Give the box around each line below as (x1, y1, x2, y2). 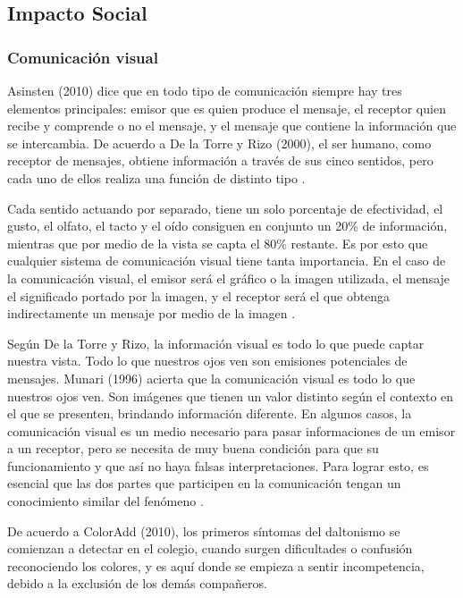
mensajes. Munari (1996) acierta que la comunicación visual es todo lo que (7, 368, 416, 387)
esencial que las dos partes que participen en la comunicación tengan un (7, 474, 401, 493)
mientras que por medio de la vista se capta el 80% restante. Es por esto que (7, 233, 428, 252)
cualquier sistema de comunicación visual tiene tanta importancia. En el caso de (7, 251, 446, 270)
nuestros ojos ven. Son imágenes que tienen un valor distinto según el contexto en (7, 386, 454, 405)
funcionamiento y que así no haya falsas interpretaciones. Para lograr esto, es (7, 456, 429, 475)
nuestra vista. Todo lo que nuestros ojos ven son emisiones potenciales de (7, 351, 408, 370)
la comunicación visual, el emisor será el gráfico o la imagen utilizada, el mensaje (7, 268, 450, 287)
